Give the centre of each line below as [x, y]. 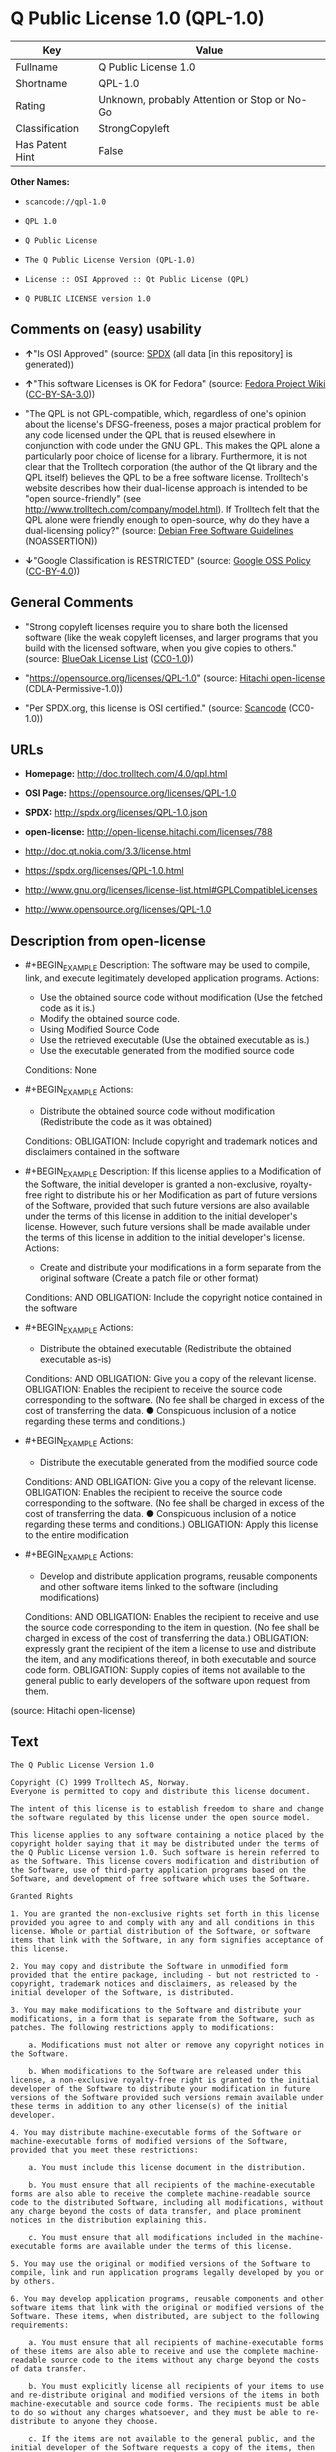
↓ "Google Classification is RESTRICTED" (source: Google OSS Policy [168, 560]
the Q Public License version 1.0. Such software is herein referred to [165, 1852]
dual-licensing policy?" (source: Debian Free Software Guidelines [159, 530]
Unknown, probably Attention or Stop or [191, 99]
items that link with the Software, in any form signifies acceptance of [167, 1940]
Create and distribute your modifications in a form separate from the [180, 1267]
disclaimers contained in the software [102, 1151]
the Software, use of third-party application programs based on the [158, 1870]
